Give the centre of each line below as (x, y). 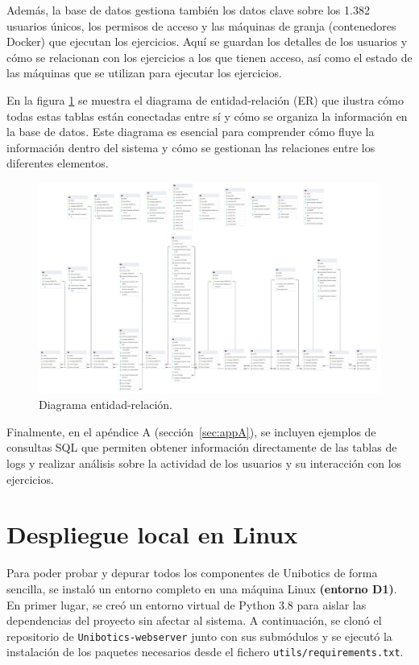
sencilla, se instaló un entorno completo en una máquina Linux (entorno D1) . (202, 588)
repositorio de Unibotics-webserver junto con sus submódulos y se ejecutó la (199, 636)
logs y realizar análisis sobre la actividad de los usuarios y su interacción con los (204, 463)
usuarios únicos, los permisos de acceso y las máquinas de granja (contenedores (201, 25)
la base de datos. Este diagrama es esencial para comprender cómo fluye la (191, 132)
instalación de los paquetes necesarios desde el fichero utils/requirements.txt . (205, 652)
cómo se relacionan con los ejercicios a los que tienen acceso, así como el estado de (209, 57)
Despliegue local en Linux (152, 534)
